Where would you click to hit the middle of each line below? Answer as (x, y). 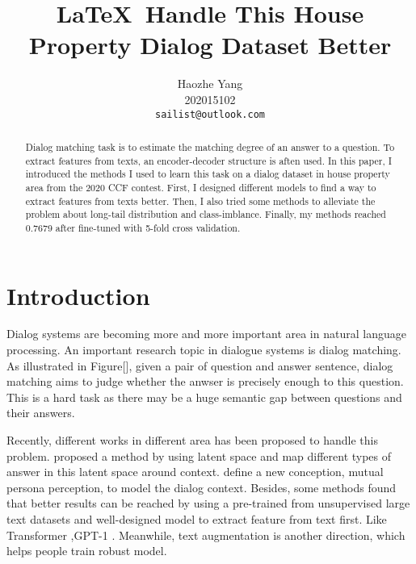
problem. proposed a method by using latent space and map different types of (199, 455)
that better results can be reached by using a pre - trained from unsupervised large (208, 503)
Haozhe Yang (210, 84)
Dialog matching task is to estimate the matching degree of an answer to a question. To (210, 146)
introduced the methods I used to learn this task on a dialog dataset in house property (208, 174)
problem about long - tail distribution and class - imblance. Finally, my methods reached (206, 214)
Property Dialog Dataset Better (210, 45)
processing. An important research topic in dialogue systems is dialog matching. (204, 350)
